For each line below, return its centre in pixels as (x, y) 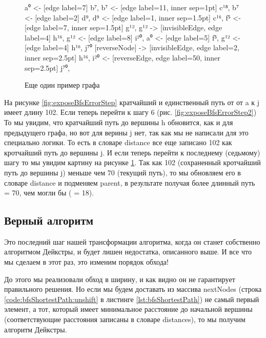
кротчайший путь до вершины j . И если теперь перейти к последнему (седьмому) (132, 152)
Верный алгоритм (49, 220)
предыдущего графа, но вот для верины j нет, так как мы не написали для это (126, 132)
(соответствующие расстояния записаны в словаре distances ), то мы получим (125, 319)
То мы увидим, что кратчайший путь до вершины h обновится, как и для (119, 122)
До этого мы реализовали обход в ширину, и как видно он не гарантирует (120, 279)
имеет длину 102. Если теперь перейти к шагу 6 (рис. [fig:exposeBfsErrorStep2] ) (130, 112)
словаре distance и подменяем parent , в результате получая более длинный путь (130, 182)
